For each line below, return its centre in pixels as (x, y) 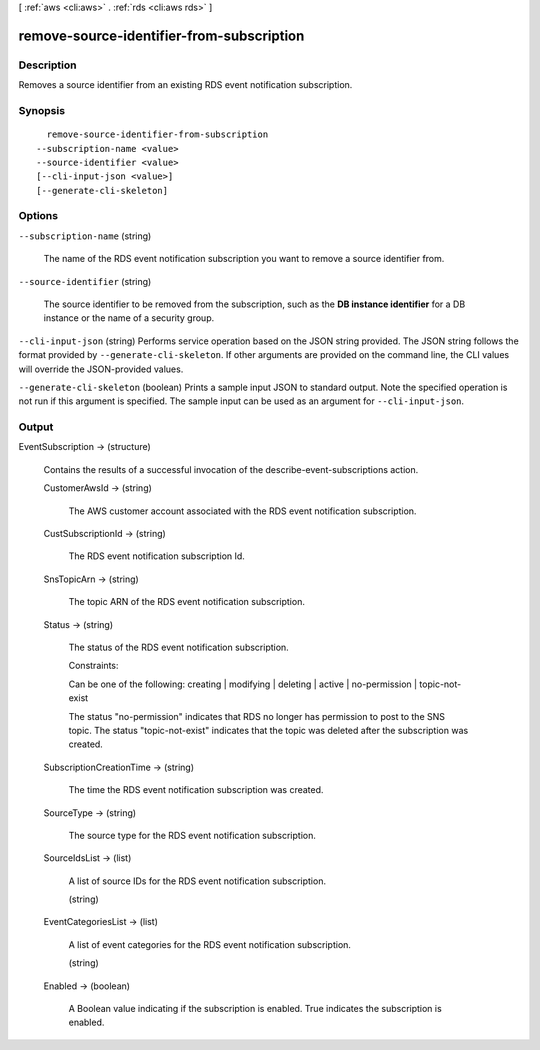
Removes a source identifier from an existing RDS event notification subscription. (185, 85)
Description (47, 65)
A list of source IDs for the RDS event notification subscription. (197, 881)
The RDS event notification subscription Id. (156, 556)
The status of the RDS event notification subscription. (178, 647)
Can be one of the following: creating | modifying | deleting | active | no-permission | (243, 684)
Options (38, 216)
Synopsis (41, 110)
